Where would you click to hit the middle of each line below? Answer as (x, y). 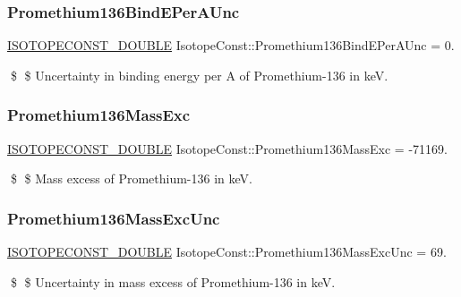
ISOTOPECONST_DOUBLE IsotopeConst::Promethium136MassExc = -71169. (227, 148)
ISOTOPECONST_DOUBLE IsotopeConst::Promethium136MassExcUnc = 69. (227, 252)
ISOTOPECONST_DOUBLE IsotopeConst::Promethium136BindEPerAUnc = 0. (231, 45)
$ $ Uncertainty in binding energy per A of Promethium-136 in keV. (199, 75)
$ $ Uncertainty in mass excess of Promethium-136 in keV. (173, 281)
